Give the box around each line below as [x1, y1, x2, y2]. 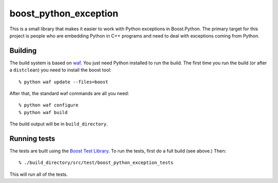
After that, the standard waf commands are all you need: [9, 90, 129, 97]
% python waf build [19, 109, 68, 115]
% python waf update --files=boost [19, 79, 109, 85]
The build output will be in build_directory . [9, 121, 108, 127]
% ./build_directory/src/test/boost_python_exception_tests [19, 160, 173, 166]
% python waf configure [19, 102, 79, 108]
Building [9, 46, 37, 55]
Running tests [9, 134, 56, 143]
